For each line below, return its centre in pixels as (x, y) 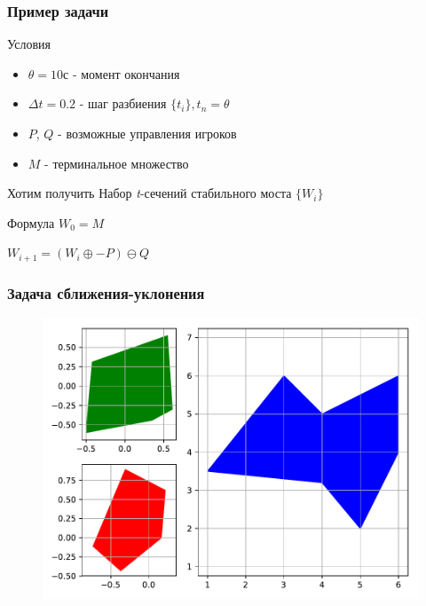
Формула (31, 222)
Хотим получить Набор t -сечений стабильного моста (150, 193)
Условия (29, 44)
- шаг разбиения (123, 103)
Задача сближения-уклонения (106, 292)
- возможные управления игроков (147, 133)
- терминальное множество (117, 163)
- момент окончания (126, 73)
